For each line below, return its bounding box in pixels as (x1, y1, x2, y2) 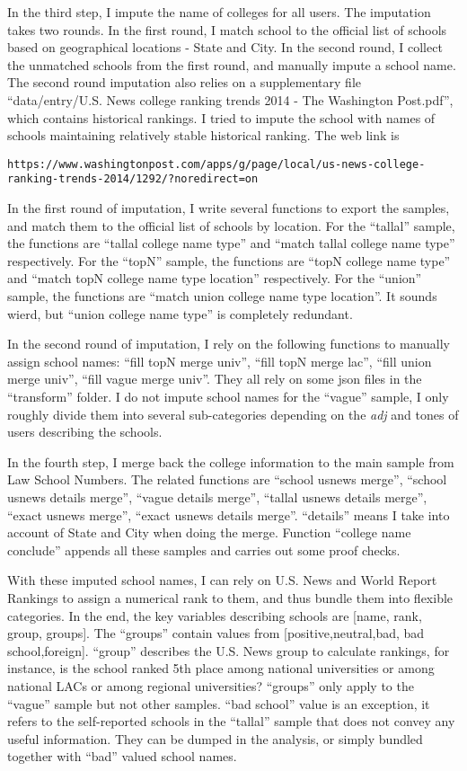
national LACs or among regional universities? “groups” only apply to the (7, 676, 414, 695)
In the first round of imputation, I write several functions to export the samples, (7, 199, 450, 217)
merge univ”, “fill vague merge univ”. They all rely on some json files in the (7, 369, 422, 388)
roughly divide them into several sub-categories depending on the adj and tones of (7, 404, 459, 423)
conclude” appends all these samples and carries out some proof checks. (7, 540, 401, 559)
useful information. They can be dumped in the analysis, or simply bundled (7, 729, 423, 748)
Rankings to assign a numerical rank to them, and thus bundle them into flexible (7, 588, 454, 607)
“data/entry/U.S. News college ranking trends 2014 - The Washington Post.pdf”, (7, 90, 454, 109)
